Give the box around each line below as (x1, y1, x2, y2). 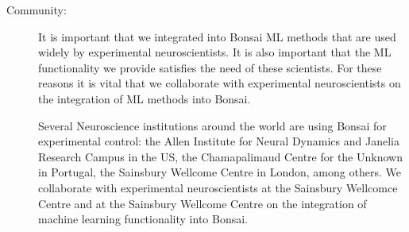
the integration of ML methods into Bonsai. (38, 90, 251, 106)
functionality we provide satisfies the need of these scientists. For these (38, 59, 382, 75)
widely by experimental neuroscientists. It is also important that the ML (38, 44, 392, 60)
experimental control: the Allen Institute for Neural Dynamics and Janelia (38, 133, 399, 149)
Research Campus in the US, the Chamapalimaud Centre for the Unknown (38, 148, 403, 164)
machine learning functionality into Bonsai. (38, 211, 249, 227)
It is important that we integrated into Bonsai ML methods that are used (38, 28, 396, 44)
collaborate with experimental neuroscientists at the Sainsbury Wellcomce (38, 179, 398, 195)
